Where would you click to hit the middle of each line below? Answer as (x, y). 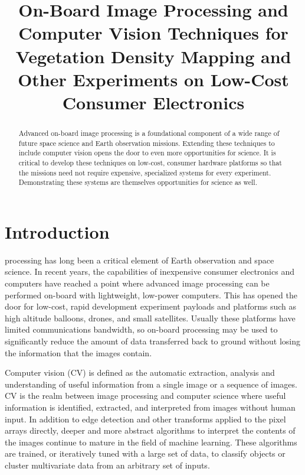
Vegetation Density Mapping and (153, 56)
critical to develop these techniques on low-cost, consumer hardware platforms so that (150, 162)
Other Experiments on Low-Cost (153, 79)
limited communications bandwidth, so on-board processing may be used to (141, 329)
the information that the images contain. (78, 352)
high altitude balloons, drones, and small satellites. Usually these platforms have (150, 318)
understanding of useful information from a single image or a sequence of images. (151, 384)
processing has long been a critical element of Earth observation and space (140, 260)
